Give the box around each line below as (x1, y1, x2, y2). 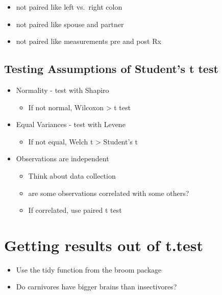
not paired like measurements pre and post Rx (16, 36, 161, 46)
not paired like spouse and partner (16, 18, 124, 29)
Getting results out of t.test (4, 234, 204, 255)
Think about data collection (28, 170, 116, 181)
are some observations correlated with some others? (28, 187, 189, 198)
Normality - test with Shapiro (16, 84, 109, 95)
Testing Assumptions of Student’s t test (4, 61, 218, 77)
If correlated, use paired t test (28, 205, 122, 215)
